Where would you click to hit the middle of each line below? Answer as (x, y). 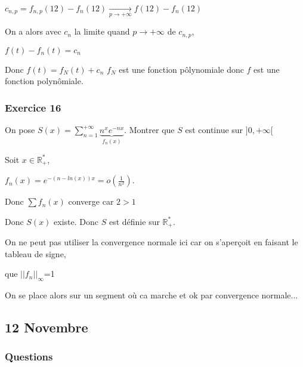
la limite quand (102, 31)
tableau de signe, (35, 253)
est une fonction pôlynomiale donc (181, 69)
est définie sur (134, 221)
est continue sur (214, 130)
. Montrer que (149, 130)
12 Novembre (47, 327)
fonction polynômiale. (44, 81)
